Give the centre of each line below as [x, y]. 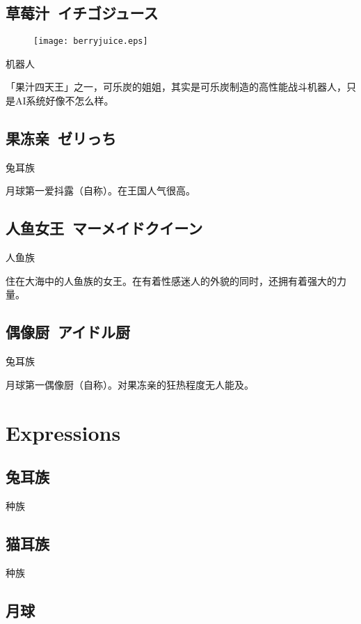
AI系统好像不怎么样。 [64, 101]
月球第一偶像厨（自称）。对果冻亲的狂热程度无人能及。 [130, 384]
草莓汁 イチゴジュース [82, 13]
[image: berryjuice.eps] [91, 41]
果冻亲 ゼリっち [61, 138]
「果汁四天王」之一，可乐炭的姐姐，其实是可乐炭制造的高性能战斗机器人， [176, 87]
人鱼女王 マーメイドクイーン [104, 228]
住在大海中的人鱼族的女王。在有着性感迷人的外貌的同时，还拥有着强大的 [171, 280]
